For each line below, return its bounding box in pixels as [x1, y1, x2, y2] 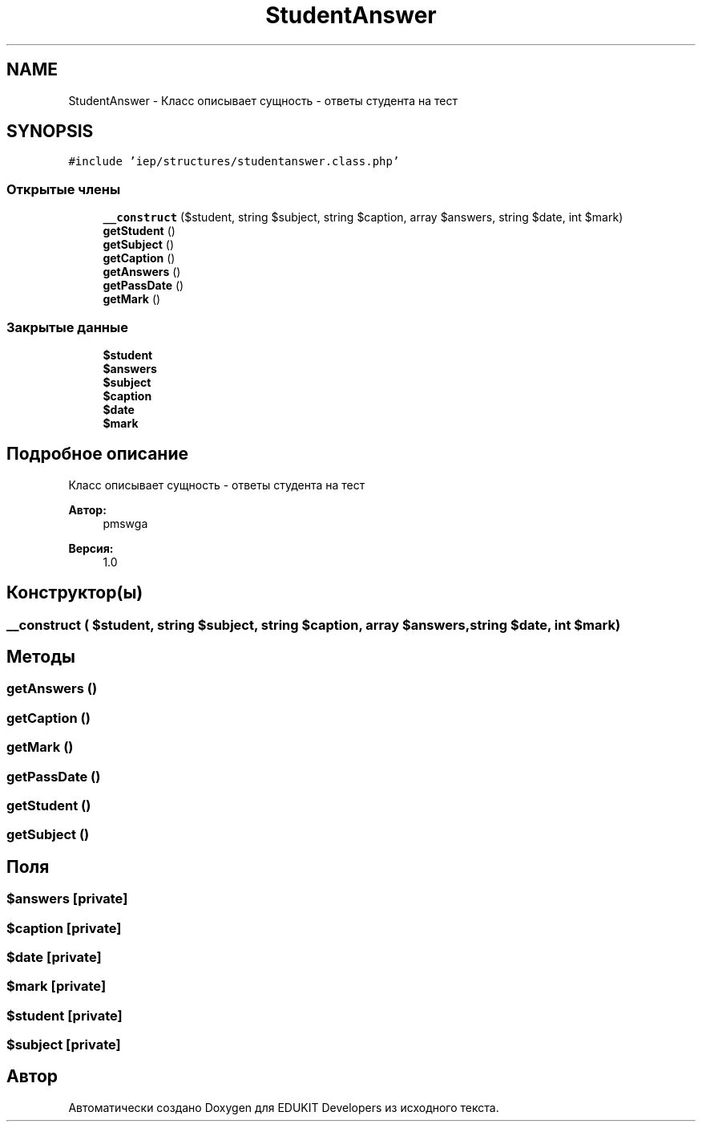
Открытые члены [6, 181, 121, 197]
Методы [6, 647, 75, 667]
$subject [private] [6, 1037, 121, 1053]
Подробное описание [6, 444, 188, 465]
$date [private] [6, 948, 102, 965]
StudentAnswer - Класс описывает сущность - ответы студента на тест [68, 93, 458, 108]
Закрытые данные [6, 319, 128, 335]
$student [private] [6, 1007, 123, 1024]
